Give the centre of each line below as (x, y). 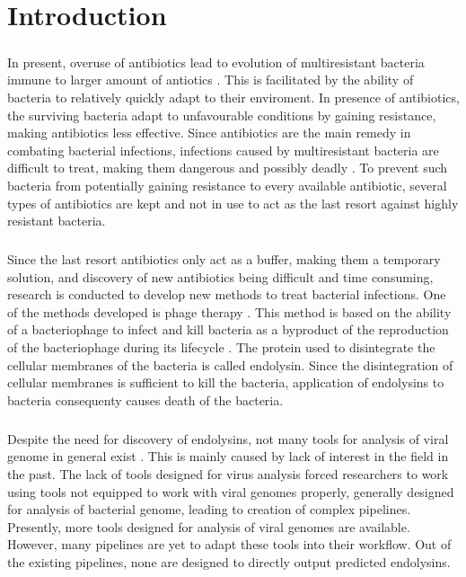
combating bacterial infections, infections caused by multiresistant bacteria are (223, 150)
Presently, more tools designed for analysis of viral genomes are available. (209, 526)
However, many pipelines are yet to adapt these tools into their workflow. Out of (229, 544)
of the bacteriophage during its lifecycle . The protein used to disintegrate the (221, 347)
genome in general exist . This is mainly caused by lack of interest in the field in (228, 456)
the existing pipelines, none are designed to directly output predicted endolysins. (229, 561)
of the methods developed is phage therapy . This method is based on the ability (229, 311)
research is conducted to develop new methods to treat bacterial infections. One (227, 294)
